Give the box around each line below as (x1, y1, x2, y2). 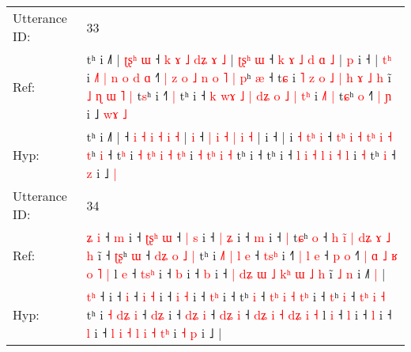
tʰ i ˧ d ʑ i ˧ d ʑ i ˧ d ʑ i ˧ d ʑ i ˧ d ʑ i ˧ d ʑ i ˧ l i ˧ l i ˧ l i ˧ (86, 305, 392, 324)
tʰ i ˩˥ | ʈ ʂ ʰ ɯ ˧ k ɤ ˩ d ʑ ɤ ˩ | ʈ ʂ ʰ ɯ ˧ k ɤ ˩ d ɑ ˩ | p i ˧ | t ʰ (86, 50, 392, 68)
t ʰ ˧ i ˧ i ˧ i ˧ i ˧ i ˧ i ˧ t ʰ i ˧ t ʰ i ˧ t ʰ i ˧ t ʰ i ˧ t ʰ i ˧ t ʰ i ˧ (86, 287, 386, 305)
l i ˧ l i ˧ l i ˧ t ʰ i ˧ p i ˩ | (86, 324, 222, 342)
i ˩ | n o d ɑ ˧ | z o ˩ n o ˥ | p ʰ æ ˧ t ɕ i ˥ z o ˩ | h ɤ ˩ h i (86, 68, 391, 86)
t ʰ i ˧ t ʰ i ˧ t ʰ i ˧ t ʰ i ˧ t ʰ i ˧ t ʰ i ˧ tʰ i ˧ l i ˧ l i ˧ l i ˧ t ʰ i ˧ (86, 146, 396, 164)
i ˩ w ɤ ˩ (86, 104, 127, 123)
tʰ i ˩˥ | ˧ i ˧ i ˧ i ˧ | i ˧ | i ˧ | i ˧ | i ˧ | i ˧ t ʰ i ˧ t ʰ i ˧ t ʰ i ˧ (86, 127, 393, 146)
